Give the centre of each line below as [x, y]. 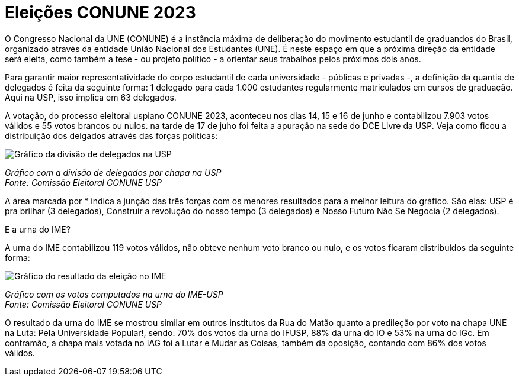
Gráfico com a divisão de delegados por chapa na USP [113, 172]
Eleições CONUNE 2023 [100, 12]
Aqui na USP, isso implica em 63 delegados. [91, 97]
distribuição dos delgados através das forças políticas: [111, 135]
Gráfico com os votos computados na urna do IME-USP [114, 294]
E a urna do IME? [38, 229]
